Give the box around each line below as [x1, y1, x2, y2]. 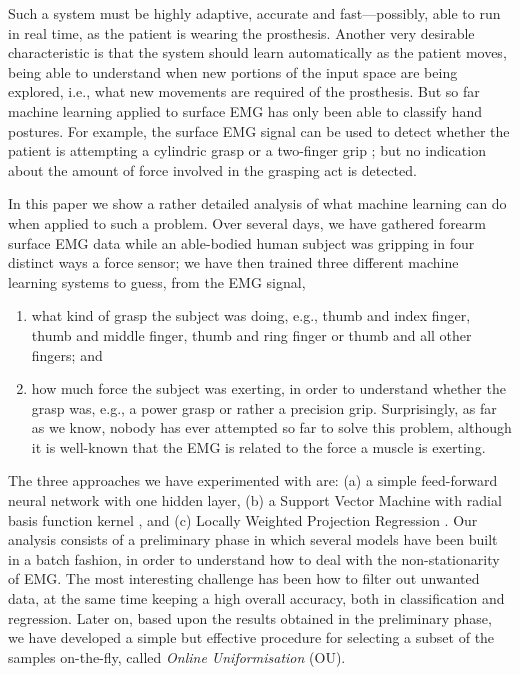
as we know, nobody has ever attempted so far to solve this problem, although [31, 417, 512, 438]
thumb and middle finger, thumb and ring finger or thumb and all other [31, 324, 472, 345]
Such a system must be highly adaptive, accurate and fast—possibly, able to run [8, 3, 501, 23]
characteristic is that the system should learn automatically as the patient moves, [8, 42, 507, 63]
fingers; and [31, 344, 103, 365]
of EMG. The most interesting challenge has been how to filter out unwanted [8, 568, 480, 589]
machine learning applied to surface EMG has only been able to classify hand [8, 100, 482, 121]
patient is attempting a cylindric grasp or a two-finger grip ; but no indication [8, 140, 486, 161]
